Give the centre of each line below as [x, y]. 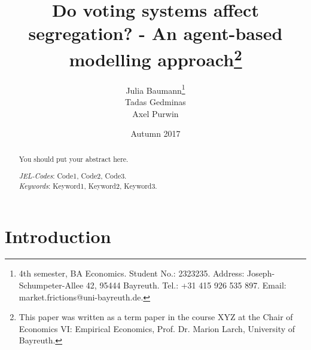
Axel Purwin [155, 113]
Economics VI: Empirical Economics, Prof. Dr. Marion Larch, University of [157, 328]
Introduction [58, 236]
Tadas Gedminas [155, 102]
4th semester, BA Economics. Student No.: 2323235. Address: [132, 273]
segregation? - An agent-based [155, 33]
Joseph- [261, 273]
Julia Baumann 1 [155, 89]
